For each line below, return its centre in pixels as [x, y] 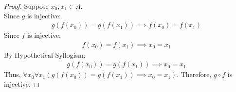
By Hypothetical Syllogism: [45, 54]
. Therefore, [194, 74]
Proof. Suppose [26, 6]
